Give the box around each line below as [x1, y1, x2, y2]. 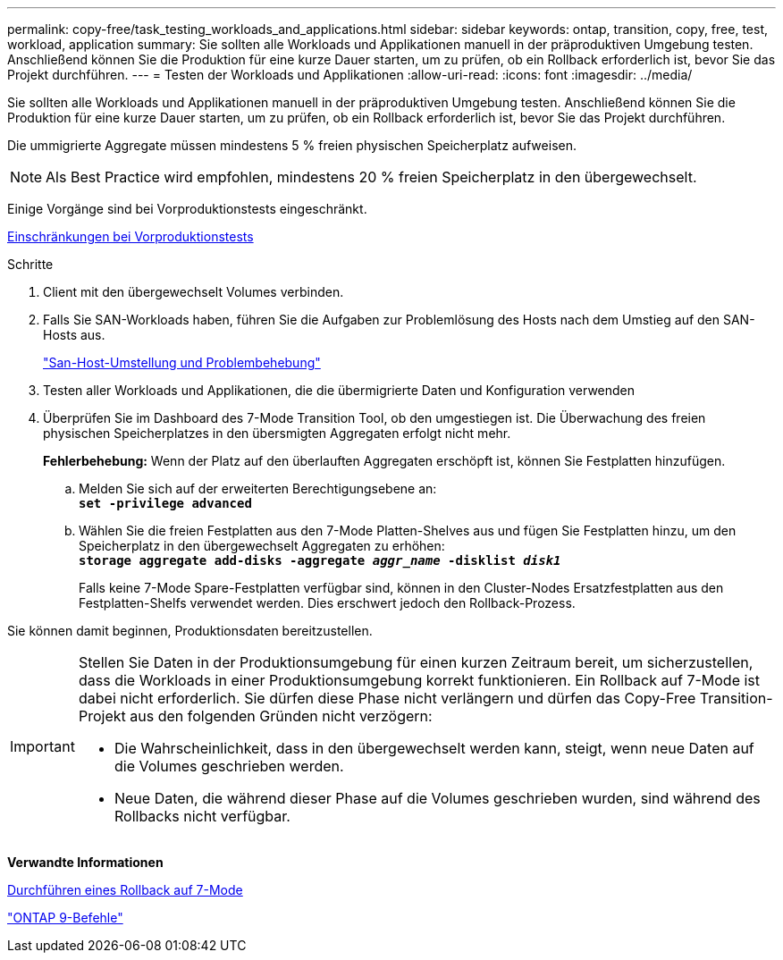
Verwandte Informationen [7, 855, 164, 870]
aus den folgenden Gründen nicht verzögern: [130, 707, 433, 725]
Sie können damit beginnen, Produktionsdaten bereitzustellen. [7, 623, 373, 638]
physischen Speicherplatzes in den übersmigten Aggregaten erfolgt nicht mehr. [43, 425, 511, 441]
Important [10, 737, 75, 755]
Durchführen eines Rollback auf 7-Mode [7, 882, 243, 897]
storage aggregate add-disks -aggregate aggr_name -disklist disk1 [79, 553, 561, 568]
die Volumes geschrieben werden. [114, 757, 344, 775]
